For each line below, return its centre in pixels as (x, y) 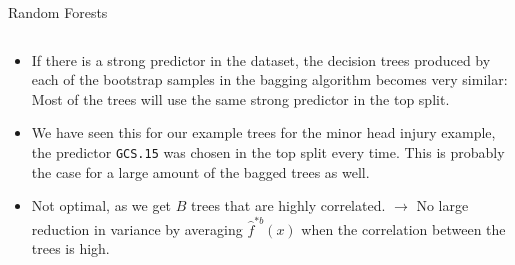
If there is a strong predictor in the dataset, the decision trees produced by (261, 59)
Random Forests (58, 12)
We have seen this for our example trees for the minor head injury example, (263, 132)
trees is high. (70, 248)
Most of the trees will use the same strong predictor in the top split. (240, 98)
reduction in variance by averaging (137, 228)
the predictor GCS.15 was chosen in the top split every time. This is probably (268, 151)
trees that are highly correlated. (288, 205)
